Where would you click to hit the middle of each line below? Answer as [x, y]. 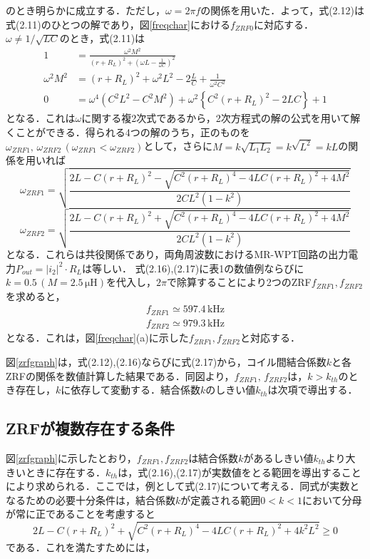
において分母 [332, 499]
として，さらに [178, 146]
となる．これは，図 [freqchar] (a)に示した [97, 338]
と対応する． [271, 338]
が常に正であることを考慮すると [81, 514]
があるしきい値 [278, 457]
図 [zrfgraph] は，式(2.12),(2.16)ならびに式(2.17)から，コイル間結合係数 [166, 361]
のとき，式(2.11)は [102, 38]
